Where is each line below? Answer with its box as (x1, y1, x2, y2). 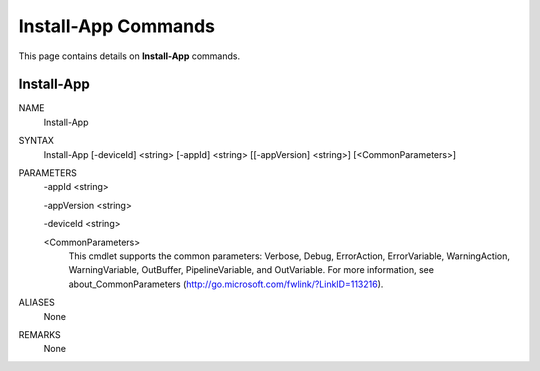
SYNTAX (18, 135, 55, 147)
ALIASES (18, 296, 55, 309)
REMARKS (18, 328, 61, 340)
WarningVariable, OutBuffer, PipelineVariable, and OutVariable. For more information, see (68, 264, 435, 276)
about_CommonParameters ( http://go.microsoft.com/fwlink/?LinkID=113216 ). (68, 278, 384, 290)
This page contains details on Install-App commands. (18, 50, 240, 62)
